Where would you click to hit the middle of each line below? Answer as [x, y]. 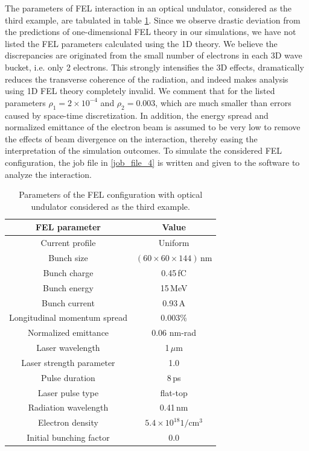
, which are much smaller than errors [223, 102]
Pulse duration [68, 377]
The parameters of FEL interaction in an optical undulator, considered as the [148, 8]
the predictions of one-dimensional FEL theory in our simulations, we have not [151, 32]
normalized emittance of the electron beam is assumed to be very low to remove [153, 127]
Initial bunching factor [68, 437]
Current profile [68, 243]
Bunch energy [68, 287]
